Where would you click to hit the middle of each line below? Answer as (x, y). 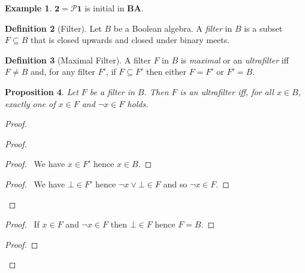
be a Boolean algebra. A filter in (173, 28)
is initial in (105, 8)
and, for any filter (63, 72)
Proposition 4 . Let (42, 91)
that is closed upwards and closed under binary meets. (130, 40)
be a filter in (112, 91)
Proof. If (22, 224)
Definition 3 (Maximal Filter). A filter (78, 60)
